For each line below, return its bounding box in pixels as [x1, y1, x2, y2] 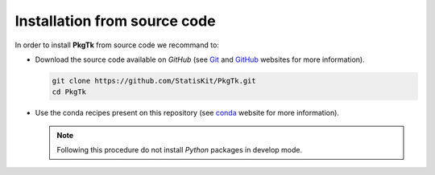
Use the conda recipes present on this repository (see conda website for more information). [35, 108, 340, 118]
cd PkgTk [52, 87, 87, 96]
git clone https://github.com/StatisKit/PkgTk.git [52, 76, 257, 85]
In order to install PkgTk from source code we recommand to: [14, 40, 219, 50]
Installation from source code [14, 12, 217, 30]
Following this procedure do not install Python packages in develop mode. [56, 145, 303, 155]
